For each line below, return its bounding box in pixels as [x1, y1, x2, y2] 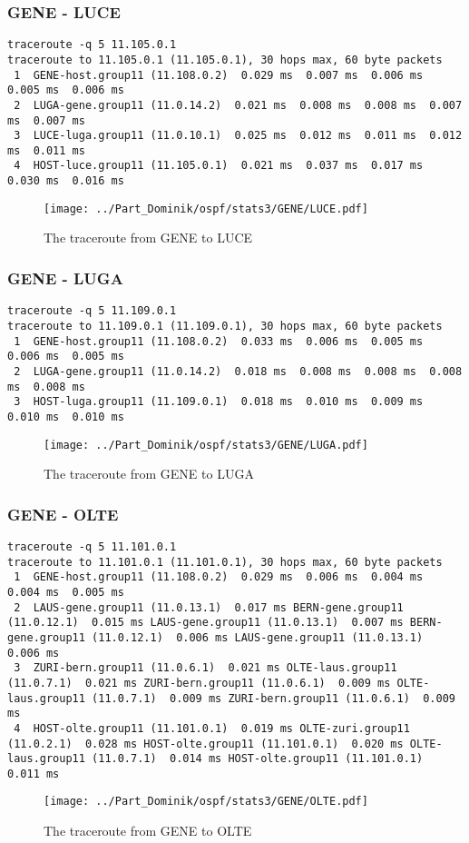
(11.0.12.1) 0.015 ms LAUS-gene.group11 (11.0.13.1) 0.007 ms [7, 616, 404, 630]
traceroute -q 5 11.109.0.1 [7, 304, 177, 318]
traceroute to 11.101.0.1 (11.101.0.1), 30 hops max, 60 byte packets [7, 555, 443, 569]
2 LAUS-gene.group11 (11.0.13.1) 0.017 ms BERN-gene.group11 [14, 600, 404, 614]
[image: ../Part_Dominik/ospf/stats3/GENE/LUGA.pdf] [44, 438, 368, 451]
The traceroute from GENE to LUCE [44, 228, 253, 247]
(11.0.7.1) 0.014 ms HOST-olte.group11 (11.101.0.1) [92, 752, 424, 766]
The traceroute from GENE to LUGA [44, 464, 254, 483]
